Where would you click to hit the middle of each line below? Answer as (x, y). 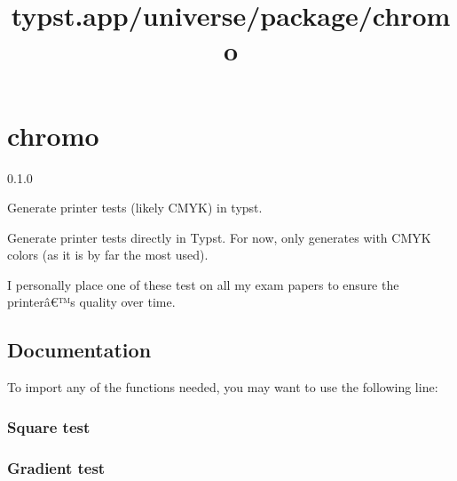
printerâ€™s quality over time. (91, 302)
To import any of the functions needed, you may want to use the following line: (223, 387)
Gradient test (56, 467)
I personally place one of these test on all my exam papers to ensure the (203, 284)
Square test (49, 426)
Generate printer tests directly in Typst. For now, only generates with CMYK (219, 237)
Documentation (79, 350)
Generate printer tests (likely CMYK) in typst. (135, 208)
